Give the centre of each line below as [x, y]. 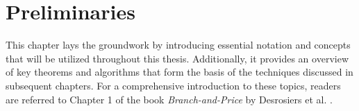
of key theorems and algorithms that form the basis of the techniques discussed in [179, 72]
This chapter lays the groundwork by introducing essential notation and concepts [178, 45]
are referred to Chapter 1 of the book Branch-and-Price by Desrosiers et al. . [169, 99]
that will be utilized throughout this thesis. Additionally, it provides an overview [177, 58]
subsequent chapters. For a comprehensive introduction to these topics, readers [173, 85]
